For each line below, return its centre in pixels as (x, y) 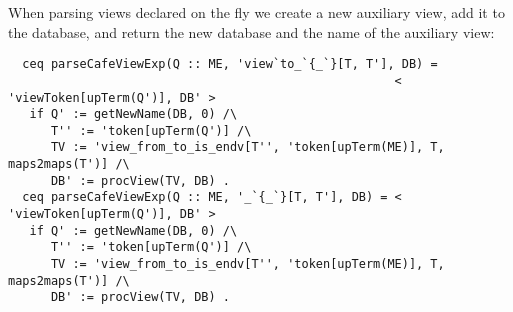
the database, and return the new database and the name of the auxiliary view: (251, 31)
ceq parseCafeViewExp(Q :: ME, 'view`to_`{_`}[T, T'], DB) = (230, 64)
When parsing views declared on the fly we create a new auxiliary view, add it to (256, 12)
